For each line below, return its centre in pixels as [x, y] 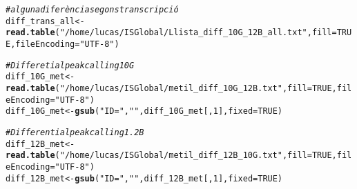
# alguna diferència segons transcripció [92, 10]
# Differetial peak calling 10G [70, 65]
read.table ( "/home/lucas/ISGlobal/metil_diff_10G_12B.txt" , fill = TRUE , [171, 88]
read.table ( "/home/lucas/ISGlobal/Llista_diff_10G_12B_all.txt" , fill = [171, 33]
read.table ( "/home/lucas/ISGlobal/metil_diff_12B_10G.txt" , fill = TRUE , [171, 156]
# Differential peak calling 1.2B [75, 132]
